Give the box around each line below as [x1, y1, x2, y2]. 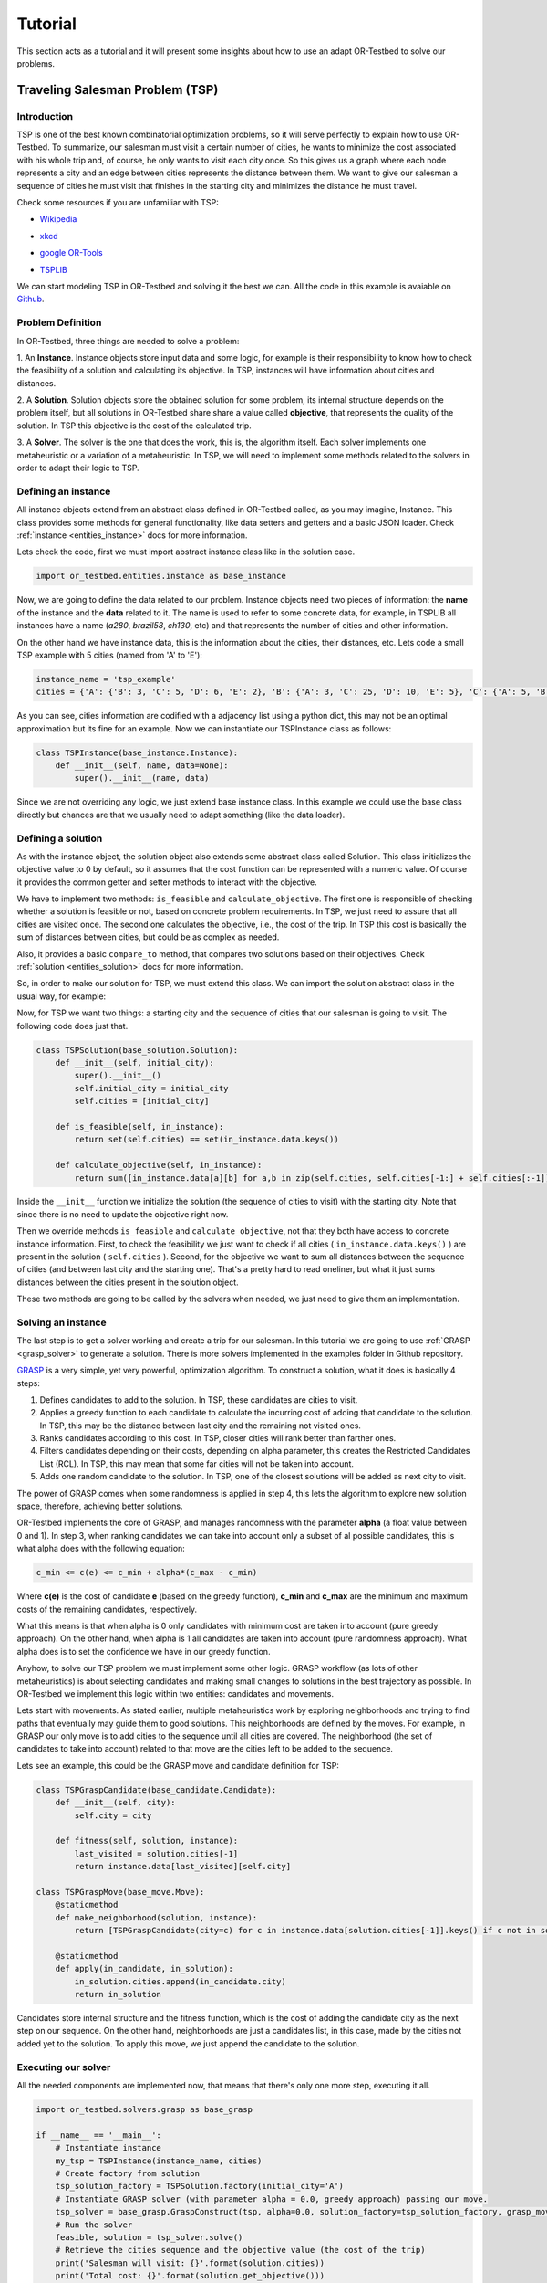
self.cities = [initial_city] [74, 1096, 210, 1107]
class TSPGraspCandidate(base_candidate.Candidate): [36, 1784, 277, 1794]
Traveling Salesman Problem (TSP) [16, 82, 219, 98]
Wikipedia [39, 214, 77, 225]
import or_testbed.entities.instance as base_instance [36, 571, 286, 582]
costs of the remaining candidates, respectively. [16, 1604, 198, 1615]
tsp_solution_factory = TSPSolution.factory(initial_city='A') [55, 2181, 345, 2192]
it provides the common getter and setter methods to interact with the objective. [16, 877, 318, 888]
